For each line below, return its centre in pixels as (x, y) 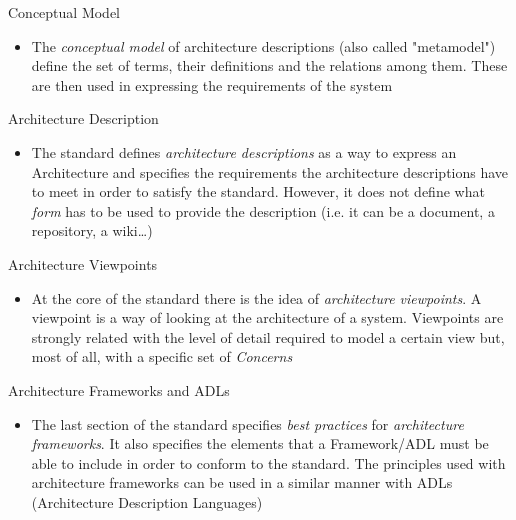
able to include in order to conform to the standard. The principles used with (268, 462)
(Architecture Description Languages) (147, 501)
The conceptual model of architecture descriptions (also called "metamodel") (263, 45)
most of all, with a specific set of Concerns (162, 356)
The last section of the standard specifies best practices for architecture (247, 423)
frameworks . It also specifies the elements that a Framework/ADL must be (260, 443)
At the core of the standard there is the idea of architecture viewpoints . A (256, 297)
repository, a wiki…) (92, 230)
